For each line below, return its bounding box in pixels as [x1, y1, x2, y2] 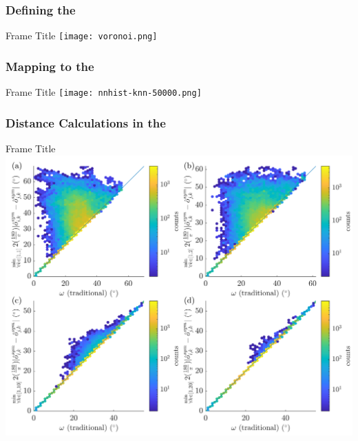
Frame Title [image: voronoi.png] [6, 28, 158, 43]
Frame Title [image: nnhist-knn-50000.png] [6, 85, 202, 99]
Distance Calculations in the [6, 114, 166, 131]
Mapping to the [6, 57, 94, 74]
